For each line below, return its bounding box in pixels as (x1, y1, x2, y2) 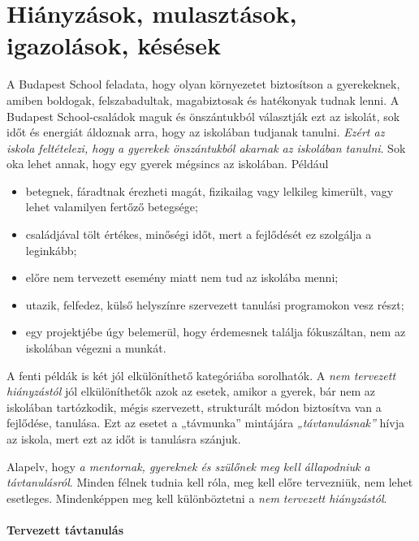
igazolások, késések (6, 28, 221, 62)
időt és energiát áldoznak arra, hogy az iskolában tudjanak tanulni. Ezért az (6, 123, 385, 141)
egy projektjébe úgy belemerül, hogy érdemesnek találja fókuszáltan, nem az (25, 323, 406, 340)
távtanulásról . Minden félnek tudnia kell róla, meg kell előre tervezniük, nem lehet (6, 474, 413, 491)
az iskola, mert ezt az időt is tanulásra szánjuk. (6, 431, 241, 447)
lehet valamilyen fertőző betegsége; (25, 198, 198, 215)
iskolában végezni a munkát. (25, 340, 166, 357)
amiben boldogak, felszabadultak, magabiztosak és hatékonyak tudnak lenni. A (6, 91, 400, 108)
